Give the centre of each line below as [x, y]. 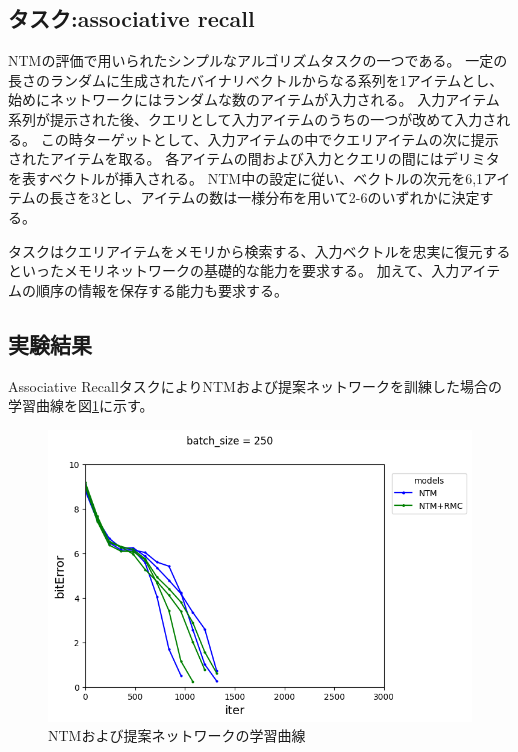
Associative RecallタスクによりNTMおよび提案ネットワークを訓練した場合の [255, 385]
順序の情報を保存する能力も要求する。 [161, 289]
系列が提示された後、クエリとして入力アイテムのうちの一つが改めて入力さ [252, 118]
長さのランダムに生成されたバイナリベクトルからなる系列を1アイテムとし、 [256, 79]
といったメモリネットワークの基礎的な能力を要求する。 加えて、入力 [234, 270]
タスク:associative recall [131, 18]
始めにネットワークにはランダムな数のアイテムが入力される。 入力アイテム [254, 99]
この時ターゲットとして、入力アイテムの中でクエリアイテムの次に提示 [269, 138]
